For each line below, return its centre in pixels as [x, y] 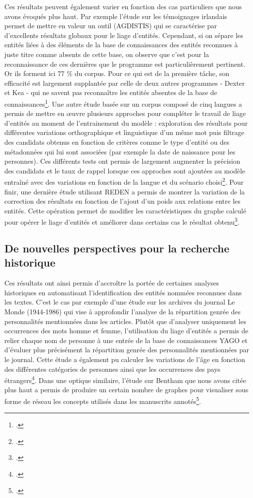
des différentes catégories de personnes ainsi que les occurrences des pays [112, 369]
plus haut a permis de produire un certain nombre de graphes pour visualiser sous [126, 390]
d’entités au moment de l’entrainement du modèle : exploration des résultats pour [126, 123]
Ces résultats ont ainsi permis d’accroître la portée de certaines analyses [112, 283]
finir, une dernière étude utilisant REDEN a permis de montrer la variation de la [125, 191]
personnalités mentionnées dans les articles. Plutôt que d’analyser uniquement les [125, 321]
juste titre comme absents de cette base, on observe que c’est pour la [107, 54]
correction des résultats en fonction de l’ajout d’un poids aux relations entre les [123, 201]
